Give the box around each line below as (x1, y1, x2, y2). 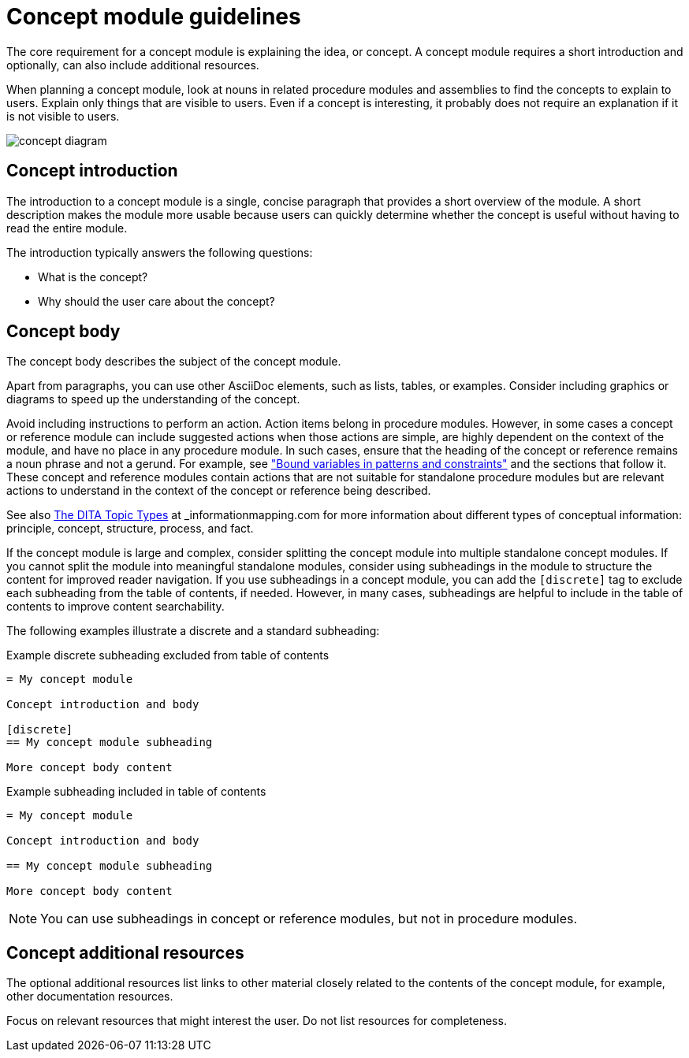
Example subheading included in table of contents (6, 785, 266, 799)
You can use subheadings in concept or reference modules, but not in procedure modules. (40, 911, 578, 927)
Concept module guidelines (6, 3, 301, 30)
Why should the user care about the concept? (38, 294, 275, 308)
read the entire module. (6, 221, 128, 235)
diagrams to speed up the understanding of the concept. (6, 392, 300, 406)
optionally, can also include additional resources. (6, 58, 259, 72)
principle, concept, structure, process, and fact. (6, 522, 254, 536)
